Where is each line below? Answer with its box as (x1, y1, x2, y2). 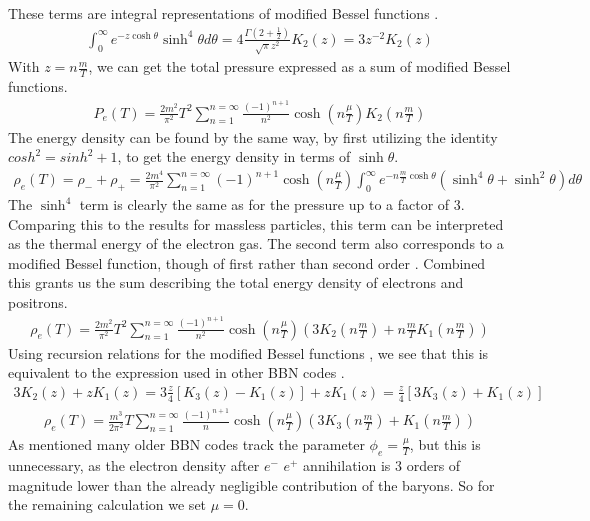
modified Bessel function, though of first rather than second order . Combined (8, 252, 486, 273)
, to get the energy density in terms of (117, 146, 351, 167)
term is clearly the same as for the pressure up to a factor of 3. (79, 194, 465, 215)
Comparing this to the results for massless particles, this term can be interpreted (8, 213, 504, 234)
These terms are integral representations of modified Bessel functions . (8, 3, 439, 23)
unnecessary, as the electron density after (8, 455, 260, 476)
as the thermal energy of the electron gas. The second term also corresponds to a (8, 233, 504, 254)
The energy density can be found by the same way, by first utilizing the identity (8, 126, 498, 147)
